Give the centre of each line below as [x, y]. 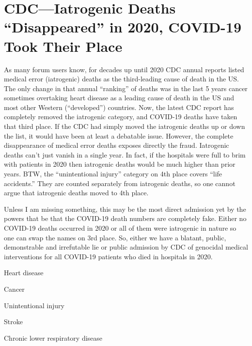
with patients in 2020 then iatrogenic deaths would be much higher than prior [120, 164]
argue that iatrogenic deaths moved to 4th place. [76, 193]
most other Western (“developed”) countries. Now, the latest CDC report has [119, 107]
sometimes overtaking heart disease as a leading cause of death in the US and [119, 98]
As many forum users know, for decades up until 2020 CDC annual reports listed [124, 69]
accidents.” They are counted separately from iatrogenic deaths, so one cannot [120, 183]
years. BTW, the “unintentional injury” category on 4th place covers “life [113, 174]
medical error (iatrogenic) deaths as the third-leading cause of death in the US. [121, 79]
